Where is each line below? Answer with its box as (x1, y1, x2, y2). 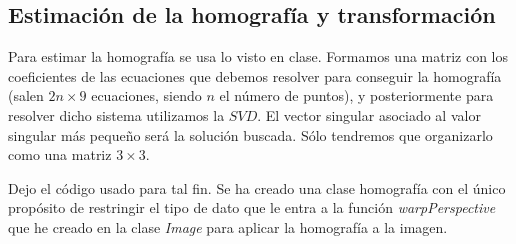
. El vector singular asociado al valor (257, 104, 481, 125)
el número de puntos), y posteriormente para (219, 85, 494, 106)
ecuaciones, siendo (91, 85, 202, 106)
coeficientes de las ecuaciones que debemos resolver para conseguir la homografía (8, 65, 502, 86)
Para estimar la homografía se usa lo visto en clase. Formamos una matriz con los (8, 46, 509, 67)
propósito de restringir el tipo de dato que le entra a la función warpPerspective (8, 197, 496, 218)
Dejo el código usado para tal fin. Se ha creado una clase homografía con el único (8, 177, 506, 198)
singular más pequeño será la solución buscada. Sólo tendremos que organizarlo (8, 124, 493, 145)
